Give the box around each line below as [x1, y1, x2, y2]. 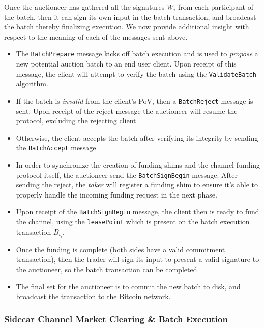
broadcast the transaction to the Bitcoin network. [16, 291, 171, 302]
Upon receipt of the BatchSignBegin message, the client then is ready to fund [16, 206, 259, 217]
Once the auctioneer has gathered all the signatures [4, 2, 165, 12]
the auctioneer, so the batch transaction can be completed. [16, 264, 199, 274]
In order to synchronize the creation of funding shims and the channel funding [16, 159, 260, 170]
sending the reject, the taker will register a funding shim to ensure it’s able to [16, 179, 258, 190]
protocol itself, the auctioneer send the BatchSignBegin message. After [16, 169, 238, 180]
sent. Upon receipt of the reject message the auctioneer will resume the [16, 105, 238, 116]
